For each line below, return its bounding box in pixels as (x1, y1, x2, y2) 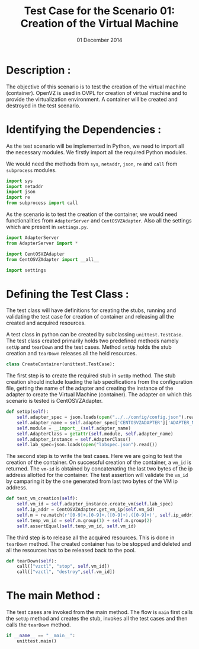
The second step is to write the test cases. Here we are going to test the (6, 453, 182, 460)
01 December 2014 (76, 36, 123, 43)
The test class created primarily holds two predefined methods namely (6, 337, 179, 345)
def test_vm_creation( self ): (6, 495, 78, 502)
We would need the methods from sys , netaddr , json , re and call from (6, 160, 178, 167)
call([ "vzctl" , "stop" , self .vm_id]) (17, 564, 110, 570)
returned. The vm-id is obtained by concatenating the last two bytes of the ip (6, 465, 193, 472)
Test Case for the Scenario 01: (24, 4, 175, 18)
